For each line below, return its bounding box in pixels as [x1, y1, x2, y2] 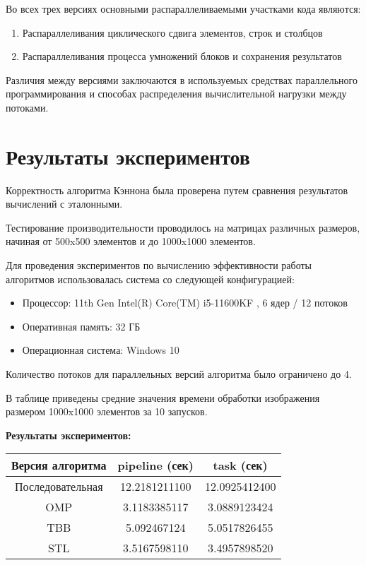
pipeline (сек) [117, 457, 194, 474]
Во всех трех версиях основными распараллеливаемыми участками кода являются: [6, 1, 361, 16]
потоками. [6, 100, 49, 114]
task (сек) [213, 457, 268, 474]
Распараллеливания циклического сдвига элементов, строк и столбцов [22, 25, 323, 40]
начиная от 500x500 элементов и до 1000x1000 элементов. [6, 234, 256, 249]
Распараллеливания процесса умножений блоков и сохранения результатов [22, 49, 342, 64]
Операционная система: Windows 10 [22, 343, 179, 357]
